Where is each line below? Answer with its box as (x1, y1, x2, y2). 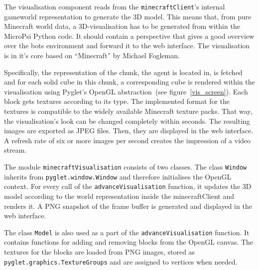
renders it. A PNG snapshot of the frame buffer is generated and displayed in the (4, 200, 252, 211)
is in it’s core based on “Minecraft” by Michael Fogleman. (4, 50, 180, 61)
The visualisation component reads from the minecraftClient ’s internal (4, 1, 225, 11)
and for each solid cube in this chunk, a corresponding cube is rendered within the (4, 77, 255, 87)
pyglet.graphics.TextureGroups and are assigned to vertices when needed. (4, 256, 238, 267)
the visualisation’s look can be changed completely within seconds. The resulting (4, 115, 250, 126)
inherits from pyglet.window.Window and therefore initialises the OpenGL (4, 171, 232, 181)
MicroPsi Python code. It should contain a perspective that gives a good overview (4, 30, 255, 41)
